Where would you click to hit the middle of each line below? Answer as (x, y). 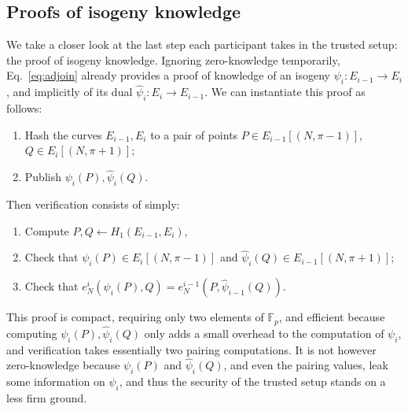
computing (32, 333)
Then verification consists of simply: (93, 204)
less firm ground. (47, 398)
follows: (24, 108)
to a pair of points (194, 134)
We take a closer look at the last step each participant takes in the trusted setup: (202, 44)
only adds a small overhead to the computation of (264, 333)
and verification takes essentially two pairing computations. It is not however (191, 349)
